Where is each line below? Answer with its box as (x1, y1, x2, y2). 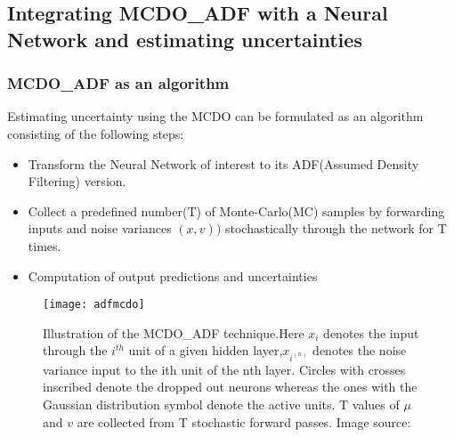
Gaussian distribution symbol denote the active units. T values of (43, 395, 400, 414)
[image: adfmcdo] (43, 298, 145, 312)
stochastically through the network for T (224, 219, 447, 238)
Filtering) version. (28, 172, 126, 190)
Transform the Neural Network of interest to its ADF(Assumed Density (28, 154, 419, 173)
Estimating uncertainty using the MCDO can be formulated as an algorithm (7, 107, 424, 125)
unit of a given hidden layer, (128, 341, 283, 360)
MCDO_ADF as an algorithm (7, 72, 230, 94)
